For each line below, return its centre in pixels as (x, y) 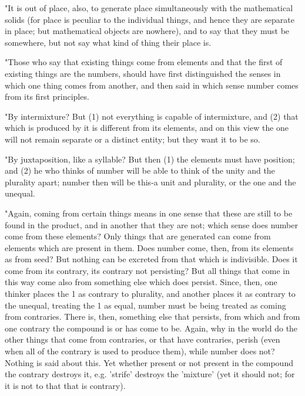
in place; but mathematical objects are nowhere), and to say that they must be (147, 31)
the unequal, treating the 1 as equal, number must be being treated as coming (145, 305)
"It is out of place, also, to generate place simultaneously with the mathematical (149, 8)
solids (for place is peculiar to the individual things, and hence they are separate (150, 19)
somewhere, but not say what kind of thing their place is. (108, 42)
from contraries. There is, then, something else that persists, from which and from (152, 317)
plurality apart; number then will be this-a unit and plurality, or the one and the (150, 182)
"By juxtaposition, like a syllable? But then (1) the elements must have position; (150, 159)
